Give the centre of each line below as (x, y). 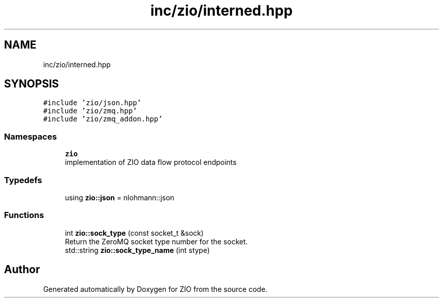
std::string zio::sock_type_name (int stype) (137, 250)
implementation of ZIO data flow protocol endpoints (151, 162)
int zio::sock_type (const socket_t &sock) (134, 233)
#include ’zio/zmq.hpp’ (90, 111)
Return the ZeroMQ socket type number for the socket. (156, 241)
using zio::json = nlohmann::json (120, 197)
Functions (24, 215)
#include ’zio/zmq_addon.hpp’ (103, 119)
